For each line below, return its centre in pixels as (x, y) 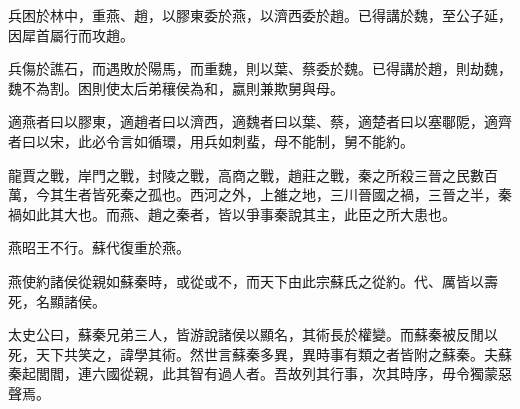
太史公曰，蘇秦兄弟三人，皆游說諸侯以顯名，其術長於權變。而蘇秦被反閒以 (253, 334)
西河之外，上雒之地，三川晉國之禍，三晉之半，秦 (350, 194)
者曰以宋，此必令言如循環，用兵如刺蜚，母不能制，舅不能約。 (211, 140)
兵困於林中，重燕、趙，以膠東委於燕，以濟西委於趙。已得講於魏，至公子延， (260, 15)
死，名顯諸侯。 (57, 300)
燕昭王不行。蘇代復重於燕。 (99, 247)
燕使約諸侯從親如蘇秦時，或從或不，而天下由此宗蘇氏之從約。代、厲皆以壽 (253, 280)
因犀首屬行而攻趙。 (71, 34)
